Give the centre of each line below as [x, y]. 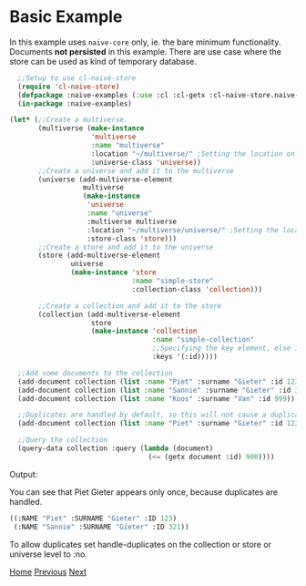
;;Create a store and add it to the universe [126, 247]
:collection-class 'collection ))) [197, 289]
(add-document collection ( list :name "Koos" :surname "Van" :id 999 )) [157, 398]
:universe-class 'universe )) [146, 162]
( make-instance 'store [113, 272]
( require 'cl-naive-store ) [69, 87]
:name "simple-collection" [203, 340]
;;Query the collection [62, 440]
